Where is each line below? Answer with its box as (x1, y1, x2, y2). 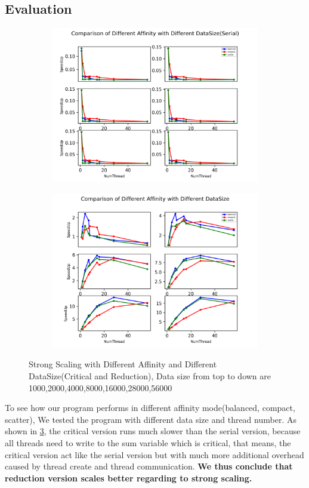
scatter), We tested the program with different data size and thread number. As (5, 413, 296, 425)
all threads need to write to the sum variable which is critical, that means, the (5, 436, 291, 449)
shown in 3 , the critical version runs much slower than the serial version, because (5, 425, 301, 437)
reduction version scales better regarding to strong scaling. (5, 471, 252, 484)
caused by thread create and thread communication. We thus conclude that (5, 460, 293, 472)
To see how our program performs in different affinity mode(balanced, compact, (5, 401, 295, 414)
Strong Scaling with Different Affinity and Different (29, 358, 217, 370)
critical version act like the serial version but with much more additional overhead (5, 448, 304, 461)
